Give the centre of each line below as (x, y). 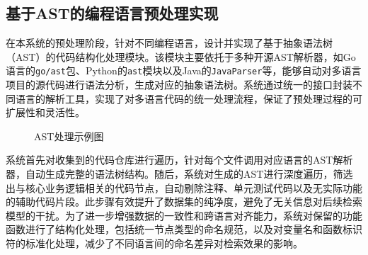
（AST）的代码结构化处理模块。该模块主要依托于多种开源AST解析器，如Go (181, 56)
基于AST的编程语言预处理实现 (112, 13)
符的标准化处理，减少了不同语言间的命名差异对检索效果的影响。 (154, 243)
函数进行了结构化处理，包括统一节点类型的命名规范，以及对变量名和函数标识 (184, 229)
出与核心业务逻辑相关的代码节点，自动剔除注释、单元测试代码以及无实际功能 (184, 187)
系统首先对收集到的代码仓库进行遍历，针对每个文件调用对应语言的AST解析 (179, 160)
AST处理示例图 (69, 136)
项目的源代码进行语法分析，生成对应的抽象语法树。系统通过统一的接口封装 (179, 85)
